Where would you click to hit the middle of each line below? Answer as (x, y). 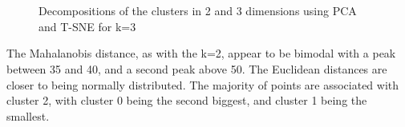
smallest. (28, 115)
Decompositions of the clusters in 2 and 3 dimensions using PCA (198, 11)
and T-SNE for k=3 (87, 26)
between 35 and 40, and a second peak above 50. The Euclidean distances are (197, 68)
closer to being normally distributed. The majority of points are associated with (203, 84)
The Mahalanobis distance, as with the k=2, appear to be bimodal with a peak (201, 53)
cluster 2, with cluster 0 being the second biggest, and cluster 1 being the (187, 100)
